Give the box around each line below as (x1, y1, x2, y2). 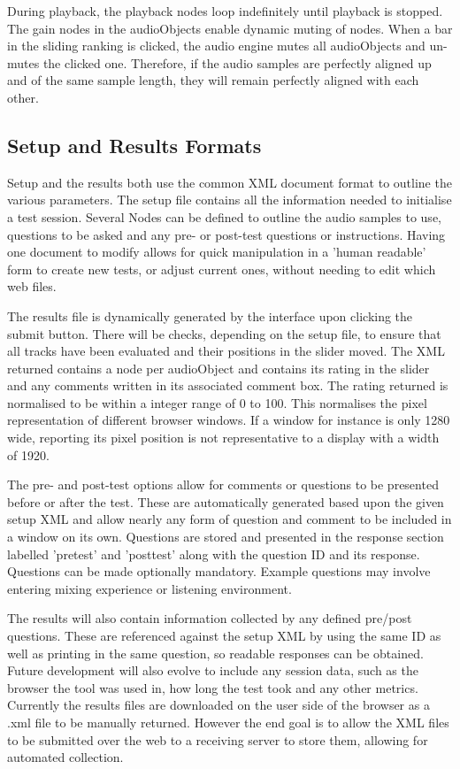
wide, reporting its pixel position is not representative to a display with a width (7, 428, 440, 447)
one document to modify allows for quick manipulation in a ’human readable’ (7, 242, 426, 261)
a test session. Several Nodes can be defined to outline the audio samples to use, (7, 207, 441, 226)
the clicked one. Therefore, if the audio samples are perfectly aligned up (42, 53, 432, 72)
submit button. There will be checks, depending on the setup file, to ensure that (7, 324, 441, 342)
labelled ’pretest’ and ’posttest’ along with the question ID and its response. (7, 544, 420, 563)
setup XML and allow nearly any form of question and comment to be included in (7, 510, 452, 528)
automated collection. (7, 748, 124, 766)
